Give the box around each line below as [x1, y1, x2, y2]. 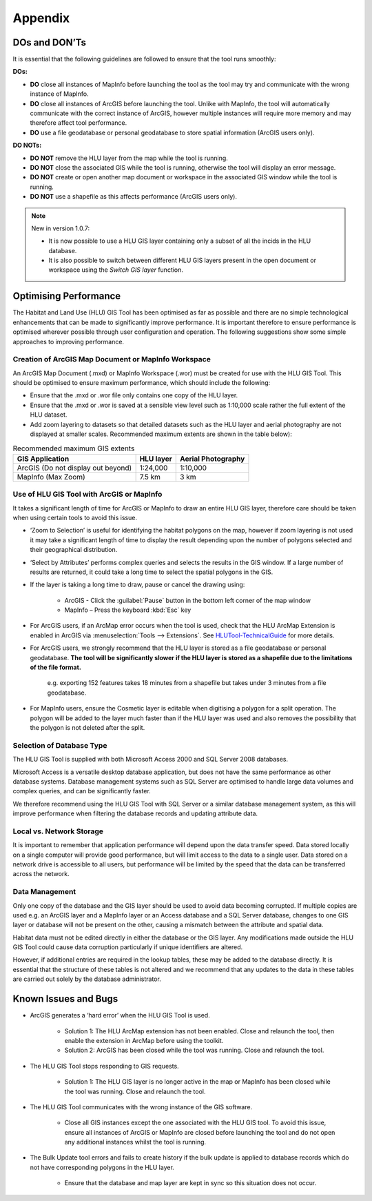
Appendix [12, 10, 70, 26]
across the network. [12, 870, 70, 878]
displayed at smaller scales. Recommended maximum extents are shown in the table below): [30, 430, 292, 438]
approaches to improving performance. [12, 337, 124, 346]
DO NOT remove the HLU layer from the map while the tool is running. [30, 154, 229, 162]
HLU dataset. [30, 410, 68, 419]
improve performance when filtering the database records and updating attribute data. [12, 809, 258, 817]
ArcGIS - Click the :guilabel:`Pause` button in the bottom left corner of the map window [64, 596, 311, 604]
